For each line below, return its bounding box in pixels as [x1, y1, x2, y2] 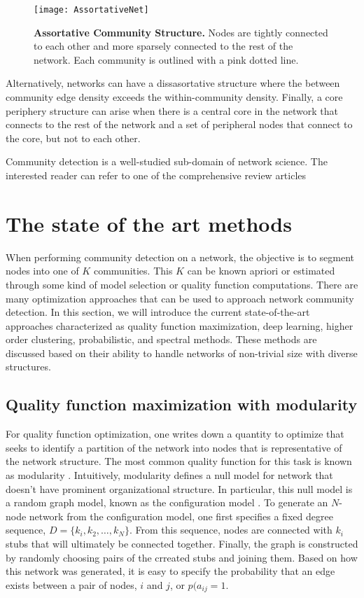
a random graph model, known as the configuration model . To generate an [6, 495, 328, 510]
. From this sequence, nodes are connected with [129, 522, 332, 537]
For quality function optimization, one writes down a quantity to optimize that [6, 426, 344, 441]
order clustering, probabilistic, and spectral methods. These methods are [6, 332, 317, 347]
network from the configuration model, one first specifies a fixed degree [29, 508, 333, 523]
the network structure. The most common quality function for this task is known [6, 454, 352, 468]
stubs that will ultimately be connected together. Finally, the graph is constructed [6, 536, 358, 551]
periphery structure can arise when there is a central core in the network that [6, 103, 339, 118]
